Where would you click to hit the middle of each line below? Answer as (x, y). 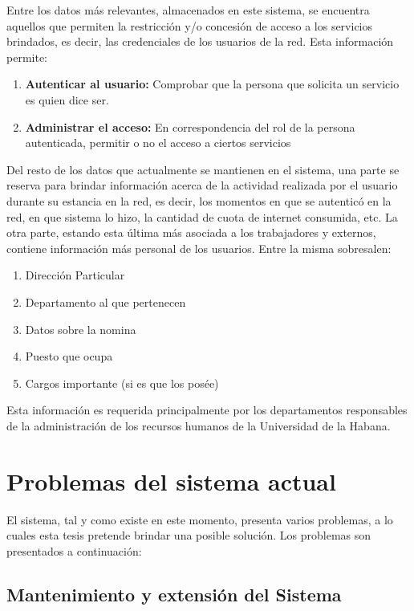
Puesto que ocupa (69, 356)
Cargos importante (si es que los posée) (122, 383)
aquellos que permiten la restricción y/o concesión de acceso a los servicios (190, 25)
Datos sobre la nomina (81, 329)
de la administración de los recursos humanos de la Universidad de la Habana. (199, 425)
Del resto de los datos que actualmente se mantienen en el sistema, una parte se (203, 169)
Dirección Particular (75, 275)
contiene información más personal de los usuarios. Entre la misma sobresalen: (199, 248)
